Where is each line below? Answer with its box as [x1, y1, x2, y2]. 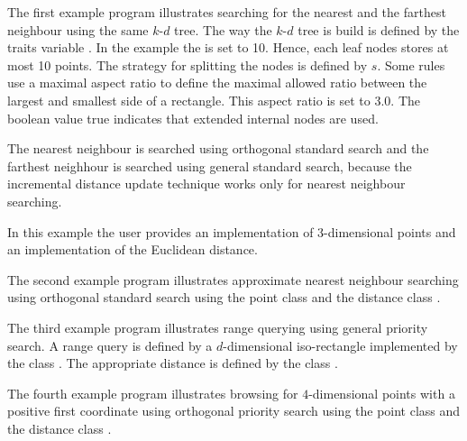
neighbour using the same [7, 20, 149, 39]
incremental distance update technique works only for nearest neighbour [7, 174, 406, 193]
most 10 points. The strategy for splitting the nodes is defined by [7, 55, 368, 74]
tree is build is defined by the [298, 20, 460, 39]
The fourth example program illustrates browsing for [7, 383, 298, 402]
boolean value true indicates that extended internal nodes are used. [7, 108, 379, 127]
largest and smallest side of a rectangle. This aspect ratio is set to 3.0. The [7, 90, 420, 109]
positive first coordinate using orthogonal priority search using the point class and [7, 401, 461, 420]
